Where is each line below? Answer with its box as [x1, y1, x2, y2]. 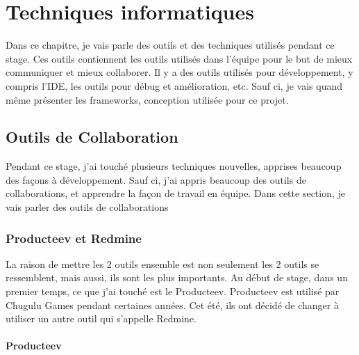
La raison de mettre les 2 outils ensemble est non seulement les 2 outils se [6, 256, 319, 271]
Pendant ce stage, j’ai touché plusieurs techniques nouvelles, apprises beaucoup [6, 159, 342, 173]
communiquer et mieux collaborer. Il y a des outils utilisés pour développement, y [6, 65, 353, 79]
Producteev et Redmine [6, 229, 142, 246]
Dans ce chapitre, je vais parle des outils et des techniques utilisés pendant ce [6, 38, 335, 52]
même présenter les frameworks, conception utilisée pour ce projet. [6, 92, 289, 106]
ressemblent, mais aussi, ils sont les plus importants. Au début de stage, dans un [6, 270, 348, 285]
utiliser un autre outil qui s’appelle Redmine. [6, 311, 197, 326]
